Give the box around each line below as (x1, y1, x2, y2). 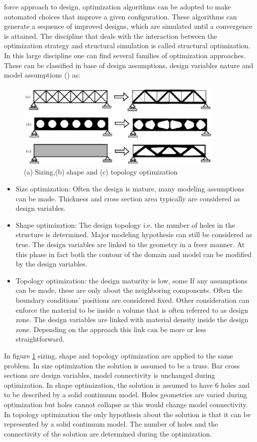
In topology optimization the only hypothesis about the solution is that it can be (4, 409, 251, 419)
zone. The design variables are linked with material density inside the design (15, 314, 249, 325)
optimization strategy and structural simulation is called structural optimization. (4, 40, 251, 51)
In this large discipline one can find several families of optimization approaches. (4, 50, 246, 60)
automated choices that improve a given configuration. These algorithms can (4, 11, 237, 21)
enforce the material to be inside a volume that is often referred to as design (15, 304, 248, 315)
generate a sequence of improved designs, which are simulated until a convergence (4, 21, 253, 31)
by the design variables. (15, 259, 87, 269)
